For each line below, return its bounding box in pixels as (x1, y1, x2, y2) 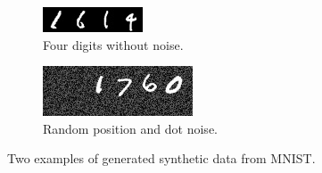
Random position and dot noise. (43, 119, 218, 137)
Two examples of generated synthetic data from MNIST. (7, 149, 316, 168)
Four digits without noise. (43, 35, 184, 54)
